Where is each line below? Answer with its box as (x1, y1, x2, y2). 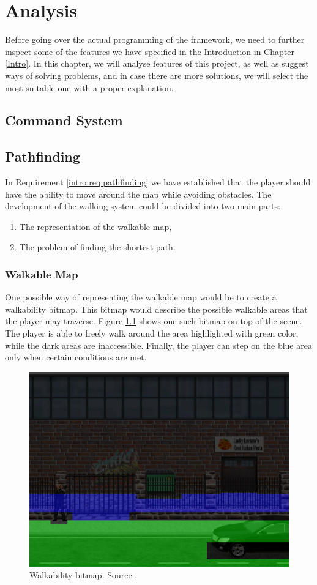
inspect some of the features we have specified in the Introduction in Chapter (5, 45, 294, 58)
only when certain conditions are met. (5, 351, 147, 363)
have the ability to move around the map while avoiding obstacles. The (5, 187, 272, 200)
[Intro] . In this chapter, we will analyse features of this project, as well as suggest (5, 57, 309, 70)
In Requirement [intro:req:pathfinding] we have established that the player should (5, 176, 311, 188)
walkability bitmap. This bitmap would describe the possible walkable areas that (5, 302, 308, 315)
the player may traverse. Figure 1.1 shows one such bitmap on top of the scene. (5, 315, 302, 327)
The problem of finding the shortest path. (19, 240, 176, 253)
